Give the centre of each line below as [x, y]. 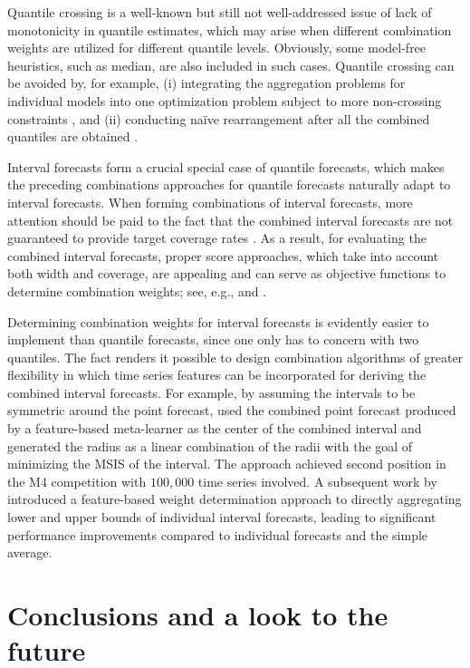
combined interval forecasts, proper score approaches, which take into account [223, 255]
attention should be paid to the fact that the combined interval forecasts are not [230, 220]
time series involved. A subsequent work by [317, 481]
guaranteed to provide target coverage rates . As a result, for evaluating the [217, 238]
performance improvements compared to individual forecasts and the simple [218, 534]
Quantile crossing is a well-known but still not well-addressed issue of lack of [220, 12]
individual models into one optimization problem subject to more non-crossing [225, 100]
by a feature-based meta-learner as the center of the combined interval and [215, 428]
